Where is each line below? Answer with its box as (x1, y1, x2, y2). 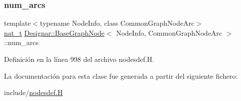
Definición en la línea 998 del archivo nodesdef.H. (4, 54, 154, 64)
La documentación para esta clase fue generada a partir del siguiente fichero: (4, 70, 238, 81)
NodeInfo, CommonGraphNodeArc (116, 27, 223, 38)
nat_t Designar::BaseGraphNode (4, 27, 105, 38)
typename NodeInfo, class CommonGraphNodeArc (40, 18, 195, 28)
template (4, 18, 31, 28)
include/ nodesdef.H (4, 87, 63, 98)
